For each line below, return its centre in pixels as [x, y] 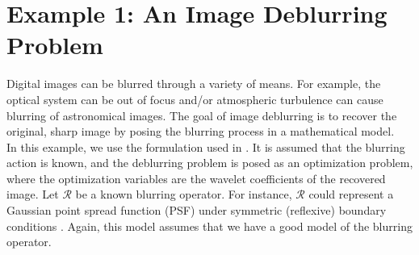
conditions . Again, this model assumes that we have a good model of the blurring [209, 226]
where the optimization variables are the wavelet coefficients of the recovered [196, 178]
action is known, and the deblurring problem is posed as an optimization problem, [210, 163]
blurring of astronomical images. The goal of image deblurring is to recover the [202, 115]
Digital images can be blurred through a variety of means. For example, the [194, 84]
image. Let [33, 194]
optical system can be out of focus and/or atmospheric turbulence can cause [195, 99]
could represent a [351, 194]
